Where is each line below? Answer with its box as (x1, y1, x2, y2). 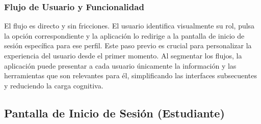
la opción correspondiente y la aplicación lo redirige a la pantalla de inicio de (4, 30, 245, 41)
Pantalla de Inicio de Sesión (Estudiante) (4, 105, 225, 120)
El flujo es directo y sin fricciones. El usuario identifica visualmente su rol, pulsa (4, 20, 255, 31)
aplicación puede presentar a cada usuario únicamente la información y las (4, 60, 237, 71)
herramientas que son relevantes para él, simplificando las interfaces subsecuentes (4, 70, 257, 81)
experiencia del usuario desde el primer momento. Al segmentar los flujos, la (4, 50, 242, 60)
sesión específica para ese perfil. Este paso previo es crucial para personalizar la (4, 40, 252, 51)
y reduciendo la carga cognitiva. (4, 80, 103, 90)
